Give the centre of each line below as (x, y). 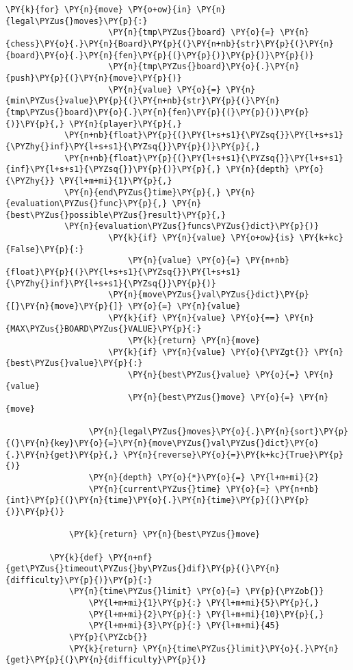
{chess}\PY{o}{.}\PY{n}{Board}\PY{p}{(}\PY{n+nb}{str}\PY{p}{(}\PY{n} (170, 44)
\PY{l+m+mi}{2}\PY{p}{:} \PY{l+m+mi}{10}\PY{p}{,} (206, 614)
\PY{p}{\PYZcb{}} (108, 637)
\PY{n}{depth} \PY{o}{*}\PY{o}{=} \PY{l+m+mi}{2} (204, 477)
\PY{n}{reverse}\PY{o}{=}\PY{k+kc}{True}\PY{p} (233, 455)
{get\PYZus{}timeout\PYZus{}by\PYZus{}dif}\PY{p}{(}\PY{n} (143, 569)
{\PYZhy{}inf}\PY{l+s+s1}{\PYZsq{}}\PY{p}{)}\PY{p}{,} (133, 146)
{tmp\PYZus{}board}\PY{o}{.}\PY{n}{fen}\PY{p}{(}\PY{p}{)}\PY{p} (157, 112)
